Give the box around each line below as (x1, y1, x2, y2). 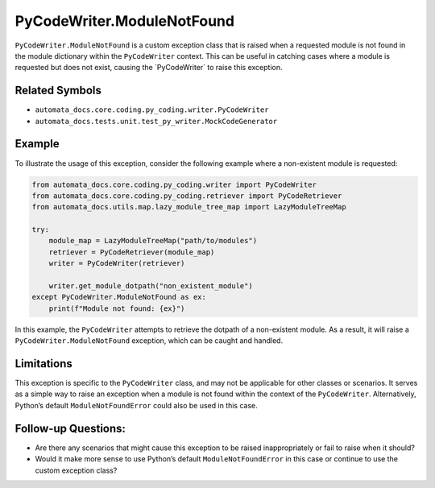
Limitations (14, 357, 72, 370)
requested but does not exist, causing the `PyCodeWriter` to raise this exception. (14, 63, 283, 72)
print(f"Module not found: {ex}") (48, 304, 185, 313)
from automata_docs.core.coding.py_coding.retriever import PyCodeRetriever (31, 191, 342, 201)
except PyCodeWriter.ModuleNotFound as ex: (31, 292, 207, 302)
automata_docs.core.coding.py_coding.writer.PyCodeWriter (35, 105, 269, 114)
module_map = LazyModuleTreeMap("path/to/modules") (48, 236, 258, 246)
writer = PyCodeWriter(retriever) (48, 258, 185, 268)
